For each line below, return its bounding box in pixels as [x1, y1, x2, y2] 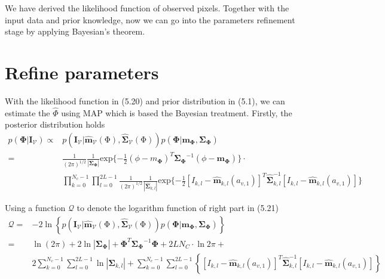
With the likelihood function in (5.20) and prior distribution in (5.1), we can [5, 94, 285, 107]
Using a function [5, 201, 66, 214]
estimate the [5, 106, 50, 119]
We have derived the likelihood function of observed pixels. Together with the [5, 2, 289, 14]
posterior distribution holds [5, 118, 105, 131]
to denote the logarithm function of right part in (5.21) [77, 201, 279, 214]
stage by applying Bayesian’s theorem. [5, 25, 145, 38]
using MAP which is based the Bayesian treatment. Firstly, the [61, 106, 292, 119]
